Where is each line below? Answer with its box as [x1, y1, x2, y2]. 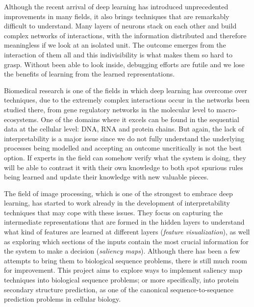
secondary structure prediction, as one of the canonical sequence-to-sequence [4, 284, 233, 294]
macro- [216, 104, 237, 114]
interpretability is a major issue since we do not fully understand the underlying [4, 133, 245, 143]
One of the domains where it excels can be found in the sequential [41, 114, 239, 124]
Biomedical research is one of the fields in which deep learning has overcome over [4, 85, 248, 95]
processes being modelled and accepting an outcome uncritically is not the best [4, 143, 242, 153]
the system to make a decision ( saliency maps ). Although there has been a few [4, 246, 240, 256]
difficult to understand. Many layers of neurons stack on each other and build [4, 21, 237, 31]
